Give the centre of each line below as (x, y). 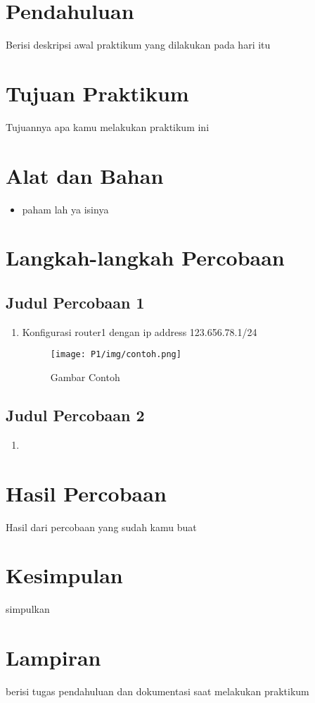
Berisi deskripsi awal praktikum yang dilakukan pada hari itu (138, 45)
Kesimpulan (64, 575)
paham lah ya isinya (65, 209)
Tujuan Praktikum (97, 93)
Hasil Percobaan (86, 493)
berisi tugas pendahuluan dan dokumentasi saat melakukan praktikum (157, 691)
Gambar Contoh (85, 377)
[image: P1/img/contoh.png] (116, 355)
